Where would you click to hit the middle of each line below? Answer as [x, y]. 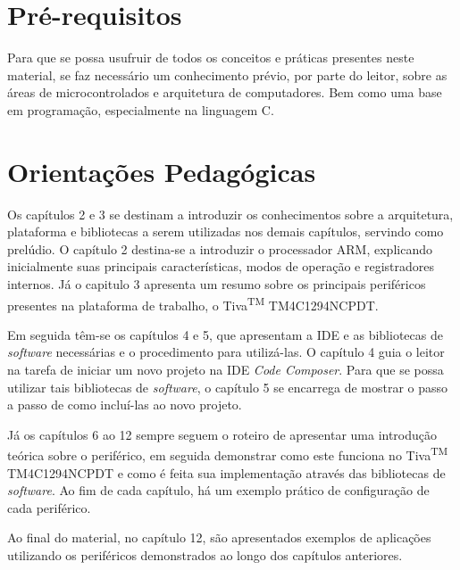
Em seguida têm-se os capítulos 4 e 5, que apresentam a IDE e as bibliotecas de [225, 334]
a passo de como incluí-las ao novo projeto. [125, 405]
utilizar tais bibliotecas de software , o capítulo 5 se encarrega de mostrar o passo [228, 387]
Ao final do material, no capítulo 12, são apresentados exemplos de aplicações [219, 537]
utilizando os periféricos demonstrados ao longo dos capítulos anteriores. [205, 555]
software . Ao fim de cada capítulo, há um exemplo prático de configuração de [218, 490]
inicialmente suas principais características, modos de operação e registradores [221, 266]
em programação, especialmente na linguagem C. [141, 109]
